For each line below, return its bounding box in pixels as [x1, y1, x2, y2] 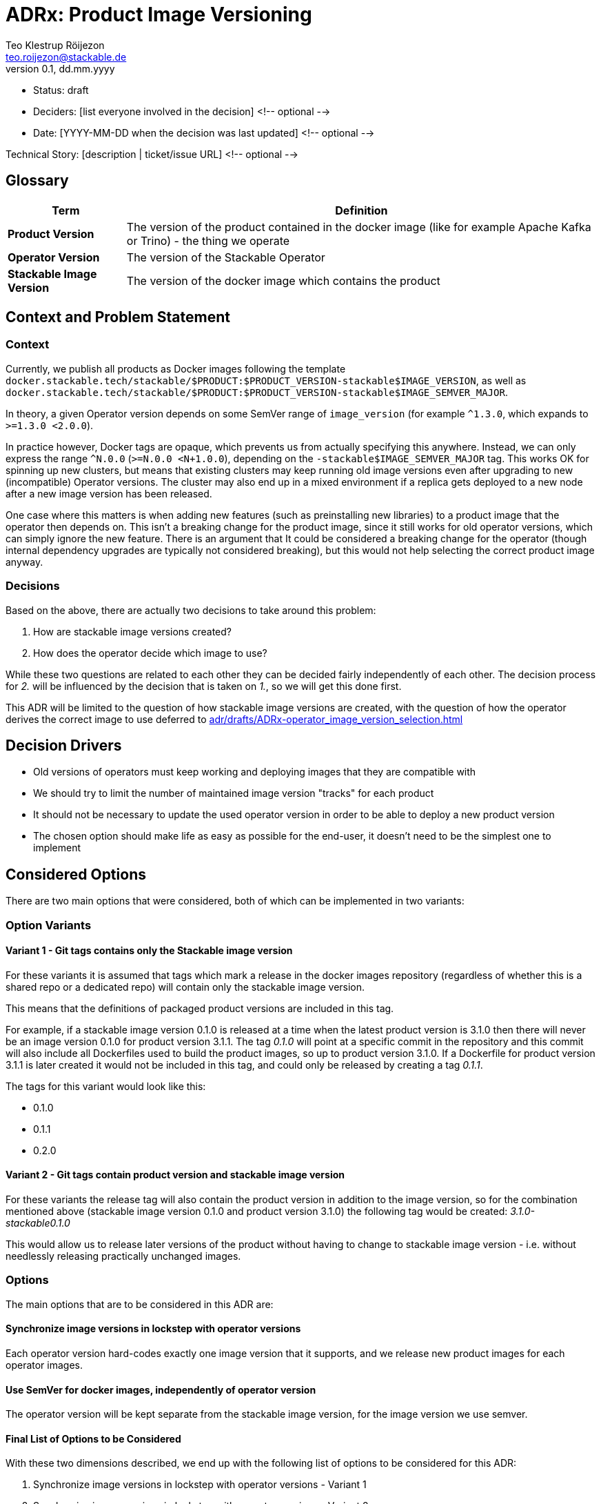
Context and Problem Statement [6, 308, 230, 326]
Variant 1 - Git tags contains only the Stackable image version [6, 944, 293, 957]
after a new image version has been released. [6, 487, 212, 499]
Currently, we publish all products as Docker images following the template [6, 362, 346, 375]
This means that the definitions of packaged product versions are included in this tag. [6, 1002, 394, 1014]
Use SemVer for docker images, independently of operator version [6, 1383, 316, 1396]
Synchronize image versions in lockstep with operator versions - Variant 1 [33, 1478, 367, 1491]
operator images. [6, 1359, 83, 1372]
